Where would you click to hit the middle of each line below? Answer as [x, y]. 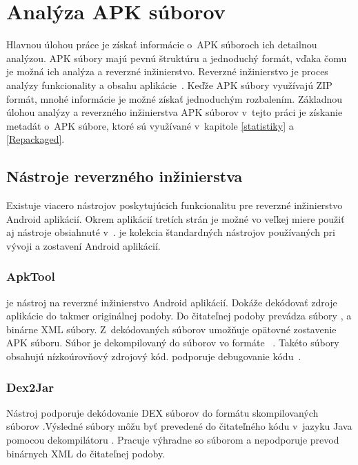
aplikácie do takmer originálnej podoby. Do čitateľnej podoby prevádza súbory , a [179, 316]
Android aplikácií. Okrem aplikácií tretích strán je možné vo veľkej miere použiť [176, 218]
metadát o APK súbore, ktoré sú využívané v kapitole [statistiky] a [150, 125]
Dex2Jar [30, 387]
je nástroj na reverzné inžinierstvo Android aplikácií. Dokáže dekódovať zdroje [172, 302]
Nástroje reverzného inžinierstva [125, 176]
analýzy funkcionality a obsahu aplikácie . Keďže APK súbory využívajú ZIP [169, 85]
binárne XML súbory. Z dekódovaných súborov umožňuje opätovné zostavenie [171, 329]
